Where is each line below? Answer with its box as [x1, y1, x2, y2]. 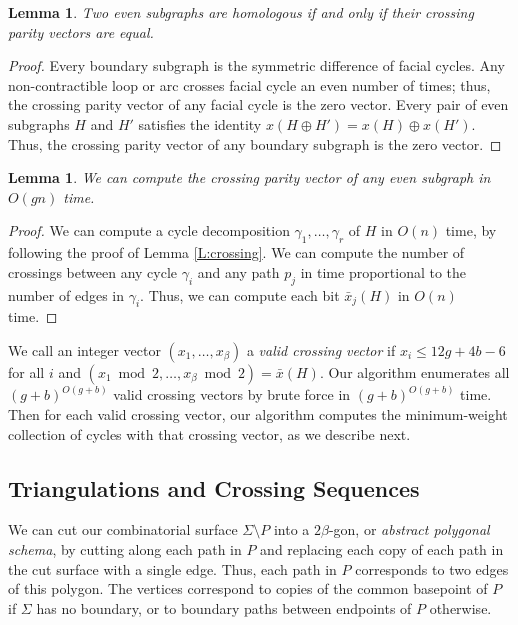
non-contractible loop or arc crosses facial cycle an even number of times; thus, [8, 74, 491, 95]
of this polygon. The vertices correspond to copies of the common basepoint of [8, 578, 488, 599]
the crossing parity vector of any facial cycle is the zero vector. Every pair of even [8, 94, 509, 115]
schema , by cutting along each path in [8, 538, 242, 559]
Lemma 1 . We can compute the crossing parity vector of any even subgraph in [8, 167, 491, 188]
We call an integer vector [8, 339, 161, 360]
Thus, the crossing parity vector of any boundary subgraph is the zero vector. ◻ [8, 133, 502, 154]
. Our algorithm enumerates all [319, 361, 510, 382]
